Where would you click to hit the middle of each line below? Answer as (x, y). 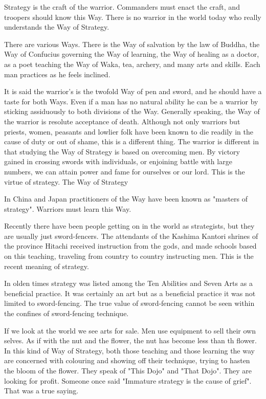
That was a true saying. (41, 391)
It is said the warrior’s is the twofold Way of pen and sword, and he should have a (133, 91)
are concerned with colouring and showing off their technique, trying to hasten (127, 360)
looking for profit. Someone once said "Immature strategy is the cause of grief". (128, 380)
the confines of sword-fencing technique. (66, 313)
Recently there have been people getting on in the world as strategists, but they (129, 226)
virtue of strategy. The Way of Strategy (66, 181)
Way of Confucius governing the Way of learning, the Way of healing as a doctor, (132, 54)
